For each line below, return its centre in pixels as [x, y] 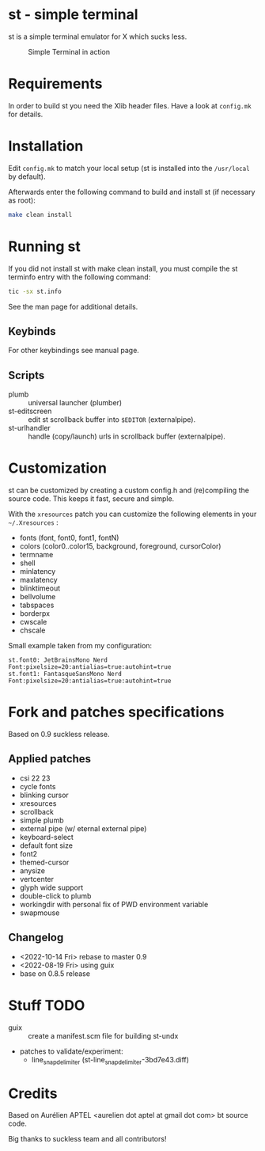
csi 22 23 [35, 778]
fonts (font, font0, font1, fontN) [69, 538]
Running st [44, 246]
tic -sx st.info [35, 291]
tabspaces [37, 605]
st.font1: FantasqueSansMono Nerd [65, 674]
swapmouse [40, 913]
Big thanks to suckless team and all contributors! [87, 1139]
